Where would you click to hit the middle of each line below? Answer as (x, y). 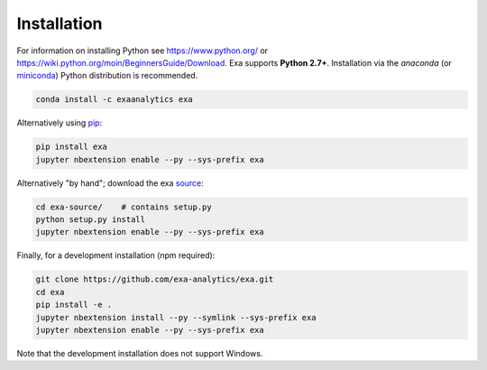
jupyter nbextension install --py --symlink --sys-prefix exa (176, 317)
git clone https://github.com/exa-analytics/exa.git (155, 279)
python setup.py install (91, 220)
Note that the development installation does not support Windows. (140, 353)
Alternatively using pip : (60, 123)
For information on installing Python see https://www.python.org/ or (142, 51)
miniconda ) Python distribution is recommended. (107, 76)
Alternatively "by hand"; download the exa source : (110, 183)
